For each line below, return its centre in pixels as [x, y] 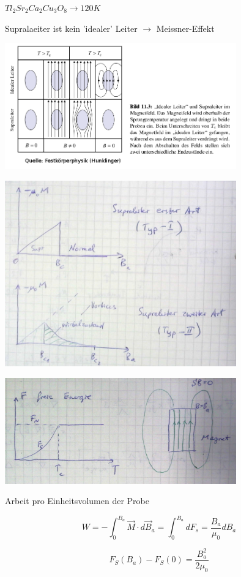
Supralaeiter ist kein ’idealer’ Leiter [71, 28]
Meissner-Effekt [185, 28]
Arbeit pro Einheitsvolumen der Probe [77, 501]
